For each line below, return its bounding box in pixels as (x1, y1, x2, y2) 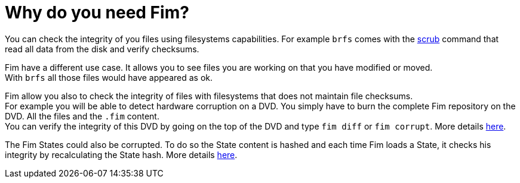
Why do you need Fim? (5, 2, 189, 23)
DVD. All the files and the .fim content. (5, 111, 159, 121)
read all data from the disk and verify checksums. (5, 43, 199, 54)
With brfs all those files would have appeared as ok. (5, 72, 213, 83)
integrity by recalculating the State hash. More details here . (5, 149, 238, 160)
